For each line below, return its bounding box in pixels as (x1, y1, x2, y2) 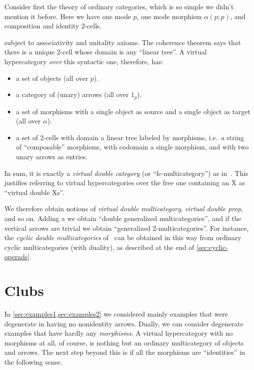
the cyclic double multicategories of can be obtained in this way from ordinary (4, 232, 241, 243)
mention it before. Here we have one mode (4, 11, 131, 21)
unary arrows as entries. (16, 151, 88, 161)
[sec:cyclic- (196, 242, 228, 252)
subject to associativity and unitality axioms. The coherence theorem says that (4, 37, 241, 47)
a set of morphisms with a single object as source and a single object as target (16, 106, 251, 116)
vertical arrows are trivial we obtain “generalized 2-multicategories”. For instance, (4, 222, 249, 233)
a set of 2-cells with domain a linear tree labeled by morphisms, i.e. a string (16, 132, 244, 142)
